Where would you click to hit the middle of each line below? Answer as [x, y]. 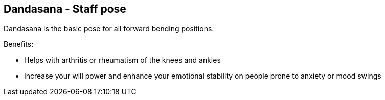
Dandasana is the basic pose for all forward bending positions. [109, 29]
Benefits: [19, 44]
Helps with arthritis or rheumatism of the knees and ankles [122, 60]
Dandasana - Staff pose [65, 9]
